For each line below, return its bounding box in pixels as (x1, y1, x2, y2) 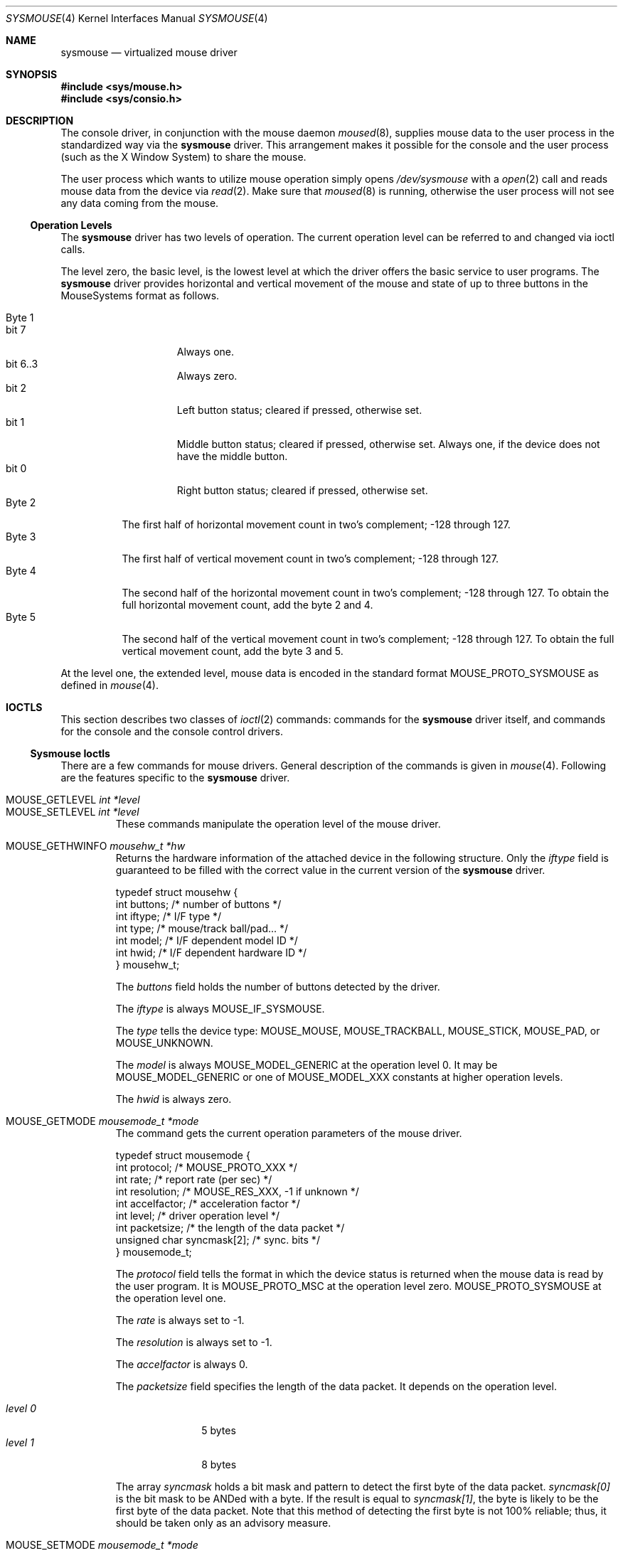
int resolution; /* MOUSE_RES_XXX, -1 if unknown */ (115, 1185, 359, 1197)
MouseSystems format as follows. (60, 289, 220, 301)
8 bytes (201, 1458, 237, 1471)
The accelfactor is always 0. (115, 1358, 248, 1370)
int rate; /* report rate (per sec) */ (115, 1173, 272, 1185)
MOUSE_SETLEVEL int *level (6, 806, 139, 818)
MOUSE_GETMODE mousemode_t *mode (6, 1115, 199, 1127)
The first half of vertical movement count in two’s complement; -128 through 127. (122, 553, 499, 565)
